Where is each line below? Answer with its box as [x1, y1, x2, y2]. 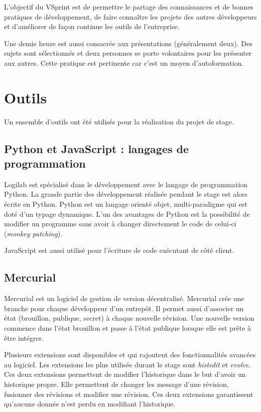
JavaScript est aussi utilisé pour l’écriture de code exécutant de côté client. [4, 245, 234, 255]
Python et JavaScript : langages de [4, 141, 189, 156]
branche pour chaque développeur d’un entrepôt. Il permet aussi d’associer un [4, 303, 244, 313]
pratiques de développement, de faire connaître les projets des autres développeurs [4, 11, 257, 22]
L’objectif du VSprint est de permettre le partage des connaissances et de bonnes [4, 2, 253, 12]
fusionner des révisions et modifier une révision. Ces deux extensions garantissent [4, 388, 253, 399]
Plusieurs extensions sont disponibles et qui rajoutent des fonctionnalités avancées [4, 349, 256, 360]
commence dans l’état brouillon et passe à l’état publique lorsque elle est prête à [4, 323, 251, 333]
